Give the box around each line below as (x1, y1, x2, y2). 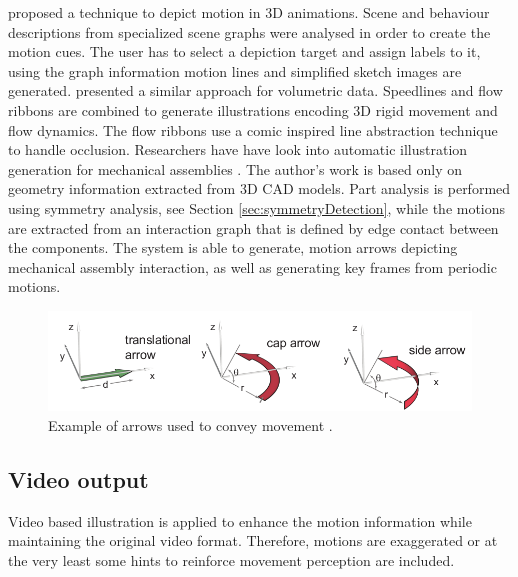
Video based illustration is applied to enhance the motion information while (8, 510, 472, 531)
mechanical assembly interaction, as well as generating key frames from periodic (8, 256, 497, 277)
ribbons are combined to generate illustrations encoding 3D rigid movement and (8, 99, 498, 120)
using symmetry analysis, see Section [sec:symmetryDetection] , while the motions (8, 197, 506, 218)
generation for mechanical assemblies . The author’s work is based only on (8, 158, 463, 179)
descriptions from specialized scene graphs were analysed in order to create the (8, 21, 491, 42)
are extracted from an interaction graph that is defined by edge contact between (8, 217, 499, 238)
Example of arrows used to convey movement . (48, 414, 333, 435)
